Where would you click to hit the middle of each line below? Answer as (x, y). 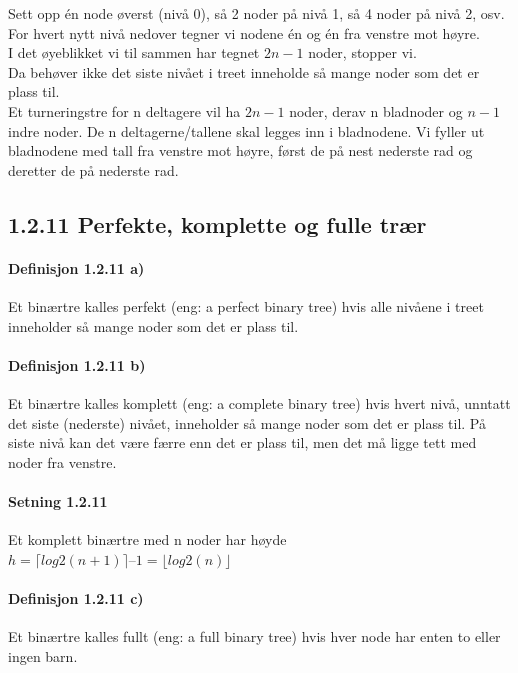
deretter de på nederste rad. (93, 169)
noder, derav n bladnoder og (376, 110)
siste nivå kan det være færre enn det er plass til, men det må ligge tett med (242, 442)
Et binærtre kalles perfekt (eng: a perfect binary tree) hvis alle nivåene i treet (246, 305)
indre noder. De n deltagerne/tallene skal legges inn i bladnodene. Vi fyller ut (246, 130)
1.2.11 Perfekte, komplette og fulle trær (217, 223)
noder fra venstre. (62, 461)
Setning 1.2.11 (58, 500)
